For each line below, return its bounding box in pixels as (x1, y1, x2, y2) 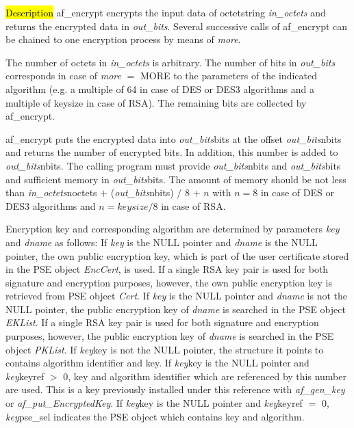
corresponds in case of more (5, 68, 121, 83)
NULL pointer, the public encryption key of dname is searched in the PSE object (5, 302, 346, 316)
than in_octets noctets (5, 185, 97, 200)
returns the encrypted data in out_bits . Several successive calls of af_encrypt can (5, 18, 348, 33)
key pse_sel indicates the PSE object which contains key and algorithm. (5, 409, 305, 423)
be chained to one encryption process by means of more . (5, 32, 241, 46)
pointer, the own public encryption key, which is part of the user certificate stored (5, 248, 349, 263)
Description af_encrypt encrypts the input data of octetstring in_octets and (5, 5, 326, 19)
